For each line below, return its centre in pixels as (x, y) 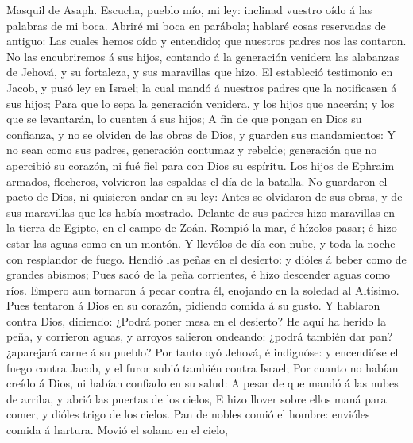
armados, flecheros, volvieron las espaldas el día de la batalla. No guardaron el (197, 181)
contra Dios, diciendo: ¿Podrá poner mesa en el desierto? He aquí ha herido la (196, 320)
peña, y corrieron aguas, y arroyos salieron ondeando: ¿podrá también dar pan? (200, 336)
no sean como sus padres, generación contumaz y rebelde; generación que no (192, 150)
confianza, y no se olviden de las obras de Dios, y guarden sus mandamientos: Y (201, 134)
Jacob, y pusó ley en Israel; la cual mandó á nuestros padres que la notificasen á (202, 87)
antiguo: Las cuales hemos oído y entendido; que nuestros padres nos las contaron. (206, 41)
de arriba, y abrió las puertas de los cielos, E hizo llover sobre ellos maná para (197, 398)
